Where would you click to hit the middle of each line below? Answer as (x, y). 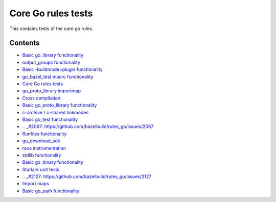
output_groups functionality (51, 62)
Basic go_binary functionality (53, 162)
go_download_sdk (41, 141)
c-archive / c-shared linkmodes (55, 112)
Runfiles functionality (44, 134)
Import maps (36, 184)
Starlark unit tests (41, 169)
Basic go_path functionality (51, 191)
